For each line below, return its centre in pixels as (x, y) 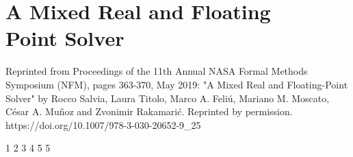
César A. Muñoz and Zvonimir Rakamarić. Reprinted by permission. (149, 111)
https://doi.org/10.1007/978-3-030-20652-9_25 (103, 124)
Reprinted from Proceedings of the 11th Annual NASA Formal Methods (157, 71)
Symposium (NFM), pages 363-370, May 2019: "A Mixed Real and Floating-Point (177, 84)
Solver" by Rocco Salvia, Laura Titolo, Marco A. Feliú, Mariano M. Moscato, (168, 98)
